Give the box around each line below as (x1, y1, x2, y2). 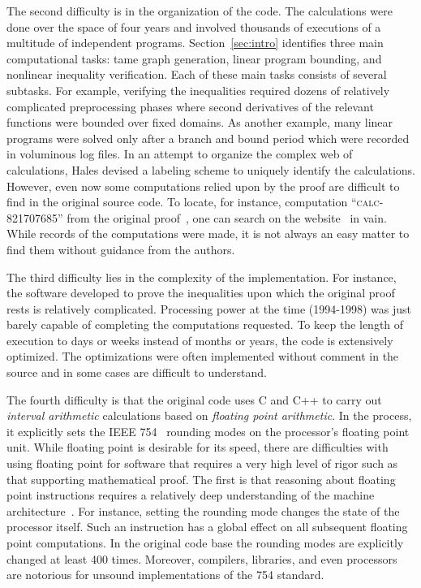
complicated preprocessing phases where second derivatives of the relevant (6, 97, 374, 115)
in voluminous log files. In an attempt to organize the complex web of (6, 145, 353, 162)
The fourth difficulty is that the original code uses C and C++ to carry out (6, 391, 382, 408)
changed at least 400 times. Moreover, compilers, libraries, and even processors (6, 550, 397, 567)
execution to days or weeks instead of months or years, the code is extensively (6, 331, 393, 348)
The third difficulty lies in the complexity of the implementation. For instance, (6, 268, 397, 285)
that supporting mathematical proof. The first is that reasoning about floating (6, 470, 396, 487)
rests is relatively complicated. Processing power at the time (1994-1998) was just (6, 300, 411, 317)
